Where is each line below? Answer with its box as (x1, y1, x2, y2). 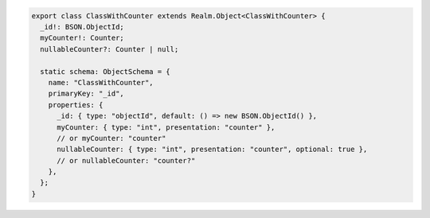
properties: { (48, 100, 104, 109)
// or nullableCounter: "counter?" (57, 156, 196, 165)
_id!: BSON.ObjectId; (40, 22, 125, 31)
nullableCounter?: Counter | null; (40, 45, 179, 53)
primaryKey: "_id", (48, 89, 125, 99)
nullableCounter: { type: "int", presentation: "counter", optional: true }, (57, 145, 368, 154)
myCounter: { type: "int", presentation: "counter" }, (57, 123, 276, 131)
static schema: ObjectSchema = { (40, 67, 170, 76)
